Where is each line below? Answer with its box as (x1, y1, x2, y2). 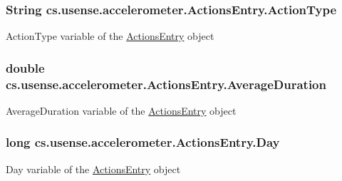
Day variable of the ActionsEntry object (6, 161, 181, 176)
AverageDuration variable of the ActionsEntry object (6, 103, 237, 118)
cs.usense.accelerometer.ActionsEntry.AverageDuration (6, 75, 326, 93)
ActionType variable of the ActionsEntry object (6, 29, 214, 43)
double (6, 58, 45, 76)
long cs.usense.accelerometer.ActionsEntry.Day (6, 133, 280, 151)
